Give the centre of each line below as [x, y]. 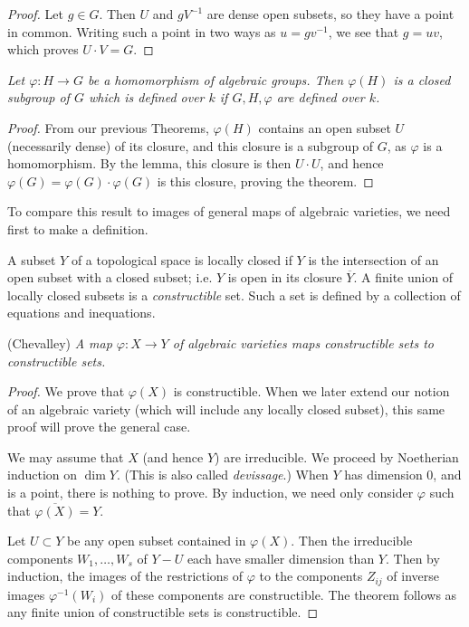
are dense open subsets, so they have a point [330, 14]
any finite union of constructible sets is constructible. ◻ [163, 612]
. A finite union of [403, 277]
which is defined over [146, 97]
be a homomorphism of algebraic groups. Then [215, 79]
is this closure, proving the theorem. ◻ [265, 180]
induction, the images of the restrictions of [125, 576]
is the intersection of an [373, 259]
